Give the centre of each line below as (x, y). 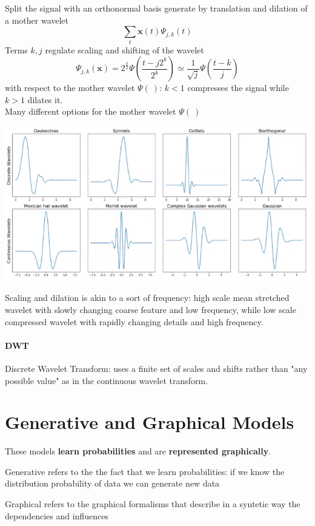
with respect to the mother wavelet (70, 88)
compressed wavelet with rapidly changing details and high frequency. (134, 321)
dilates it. (45, 99)
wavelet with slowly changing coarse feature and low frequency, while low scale (151, 309)
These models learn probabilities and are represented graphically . (138, 451)
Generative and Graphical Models (150, 422)
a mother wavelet (37, 20)
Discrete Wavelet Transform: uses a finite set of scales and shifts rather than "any (156, 368)
